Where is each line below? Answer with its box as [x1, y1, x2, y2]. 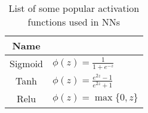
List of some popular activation [8, 1, 140, 15]
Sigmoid [10, 56, 44, 70]
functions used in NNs [27, 15, 121, 29]
